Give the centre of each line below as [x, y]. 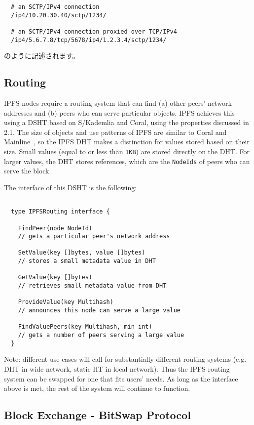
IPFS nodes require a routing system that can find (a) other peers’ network [118, 103]
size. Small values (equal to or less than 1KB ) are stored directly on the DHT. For [127, 151]
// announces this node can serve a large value [99, 311]
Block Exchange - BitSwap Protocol [97, 415]
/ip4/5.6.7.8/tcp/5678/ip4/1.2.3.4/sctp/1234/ [89, 40]
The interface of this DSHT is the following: [71, 187]
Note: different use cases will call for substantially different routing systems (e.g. [125, 359]
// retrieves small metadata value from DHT [92, 286]
